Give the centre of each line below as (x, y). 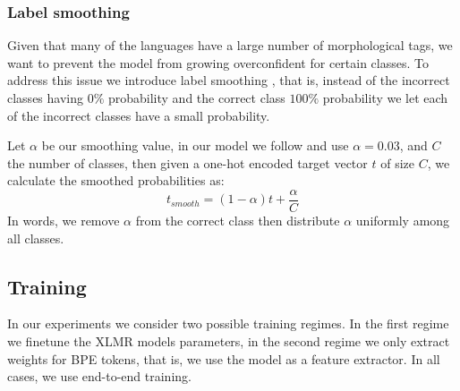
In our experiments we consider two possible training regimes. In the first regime (228, 323)
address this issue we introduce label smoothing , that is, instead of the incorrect (229, 80)
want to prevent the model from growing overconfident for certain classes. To (218, 62)
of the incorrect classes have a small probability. (139, 115)
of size (397, 162)
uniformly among (403, 221)
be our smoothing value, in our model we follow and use (195, 145)
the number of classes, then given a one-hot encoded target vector (187, 162)
